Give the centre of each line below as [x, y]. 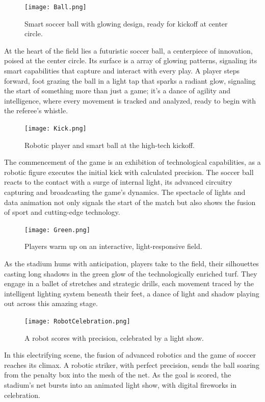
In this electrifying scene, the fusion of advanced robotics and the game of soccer [130, 355]
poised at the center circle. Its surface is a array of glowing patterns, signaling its [131, 60]
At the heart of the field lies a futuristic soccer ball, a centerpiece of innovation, [128, 50]
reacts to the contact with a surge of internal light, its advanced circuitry [118, 182]
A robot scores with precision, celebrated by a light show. [114, 337]
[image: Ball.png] [56, 7]
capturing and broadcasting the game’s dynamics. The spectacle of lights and [125, 192]
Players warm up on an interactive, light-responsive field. [113, 246]
